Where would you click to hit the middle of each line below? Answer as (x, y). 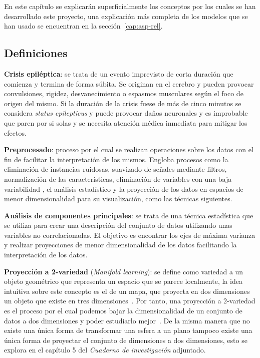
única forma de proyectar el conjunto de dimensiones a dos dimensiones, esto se (126, 340)
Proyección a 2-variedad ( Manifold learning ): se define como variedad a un (124, 271)
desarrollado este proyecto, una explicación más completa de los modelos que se (126, 16)
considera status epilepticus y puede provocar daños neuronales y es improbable (126, 113)
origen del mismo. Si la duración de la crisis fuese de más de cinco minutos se (123, 103)
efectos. (15, 132)
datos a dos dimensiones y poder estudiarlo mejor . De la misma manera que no (127, 320)
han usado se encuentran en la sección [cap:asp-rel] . (83, 26)
